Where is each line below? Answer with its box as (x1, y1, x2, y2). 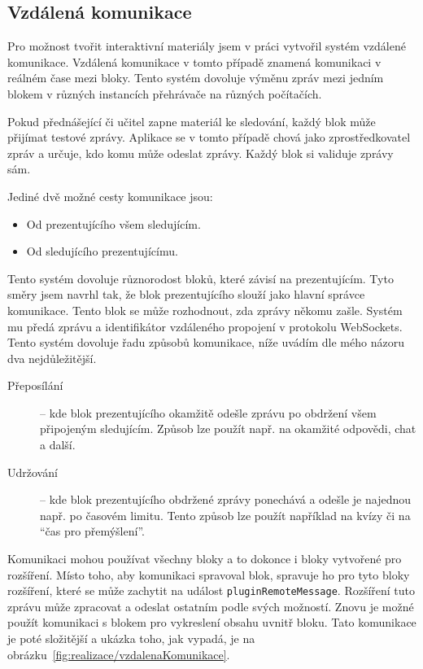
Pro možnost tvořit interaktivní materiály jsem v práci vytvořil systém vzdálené (7, 37, 406, 55)
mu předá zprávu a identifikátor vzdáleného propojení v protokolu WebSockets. (7, 317, 403, 334)
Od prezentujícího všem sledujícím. (26, 215, 201, 232)
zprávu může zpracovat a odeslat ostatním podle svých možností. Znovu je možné (7, 597, 414, 614)
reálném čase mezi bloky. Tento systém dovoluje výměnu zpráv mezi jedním (7, 69, 384, 86)
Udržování (7, 463, 58, 480)
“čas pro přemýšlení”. (40, 523, 145, 540)
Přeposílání (7, 377, 63, 394)
